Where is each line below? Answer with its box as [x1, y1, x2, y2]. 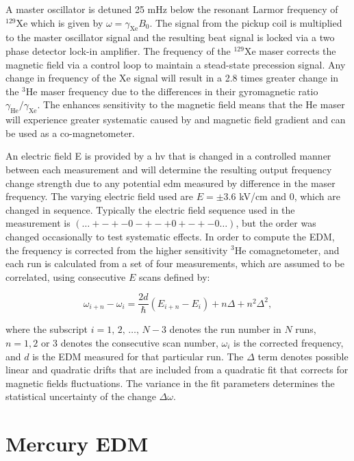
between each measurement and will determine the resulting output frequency [5, 162, 332, 176]
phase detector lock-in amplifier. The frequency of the [5, 43, 231, 58]
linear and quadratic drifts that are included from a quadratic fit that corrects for [5, 362, 349, 377]
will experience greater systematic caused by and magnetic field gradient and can [5, 112, 346, 127]
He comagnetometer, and [234, 242, 340, 257]
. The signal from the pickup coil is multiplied [149, 15, 342, 29]
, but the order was [236, 216, 316, 230]
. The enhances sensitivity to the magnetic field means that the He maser [37, 97, 345, 112]
